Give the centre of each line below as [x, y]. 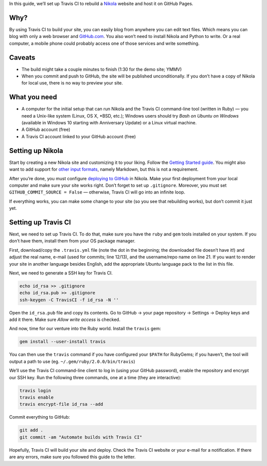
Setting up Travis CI [40, 222]
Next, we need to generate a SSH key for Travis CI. [61, 273]
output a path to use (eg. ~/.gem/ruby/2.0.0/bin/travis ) [72, 361]
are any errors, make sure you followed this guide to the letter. [72, 457]
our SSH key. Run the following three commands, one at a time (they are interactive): [95, 377]
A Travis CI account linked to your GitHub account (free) [79, 136]
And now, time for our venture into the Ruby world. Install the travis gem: [85, 329]
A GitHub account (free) [46, 130]
